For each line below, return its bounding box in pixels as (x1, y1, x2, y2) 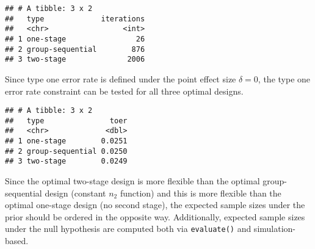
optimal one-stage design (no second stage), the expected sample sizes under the (5, 198, 305, 211)
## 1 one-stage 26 (5, 34, 145, 43)
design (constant (45, 186, 106, 199)
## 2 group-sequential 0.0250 (5, 146, 128, 156)
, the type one (258, 72, 311, 85)
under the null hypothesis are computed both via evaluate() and (5, 222, 252, 235)
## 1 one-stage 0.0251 (5, 137, 128, 146)
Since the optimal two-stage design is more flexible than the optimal (5, 175, 260, 187)
